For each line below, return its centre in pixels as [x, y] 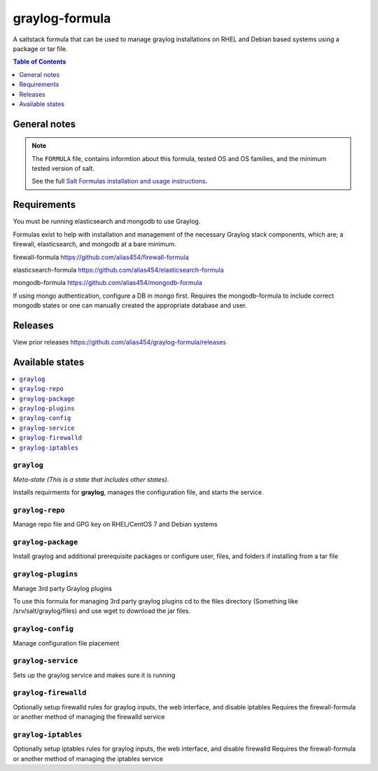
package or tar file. [40, 48]
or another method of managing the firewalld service [89, 717]
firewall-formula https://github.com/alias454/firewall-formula [101, 257]
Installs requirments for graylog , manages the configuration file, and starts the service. [138, 492]
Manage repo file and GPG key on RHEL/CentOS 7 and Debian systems [115, 525]
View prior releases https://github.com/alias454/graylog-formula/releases [120, 342]
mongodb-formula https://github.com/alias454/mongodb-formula [108, 283]
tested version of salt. [63, 169]
